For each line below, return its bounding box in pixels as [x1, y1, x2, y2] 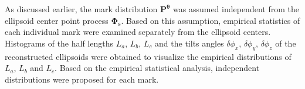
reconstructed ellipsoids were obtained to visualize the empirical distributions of [5, 50, 292, 62]
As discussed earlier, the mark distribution [5, 3, 158, 15]
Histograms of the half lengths [5, 37, 113, 49]
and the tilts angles [155, 37, 224, 49]
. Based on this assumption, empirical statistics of [121, 14, 300, 26]
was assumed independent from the [173, 3, 299, 15]
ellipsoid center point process [5, 14, 109, 26]
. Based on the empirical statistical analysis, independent [55, 62, 260, 74]
